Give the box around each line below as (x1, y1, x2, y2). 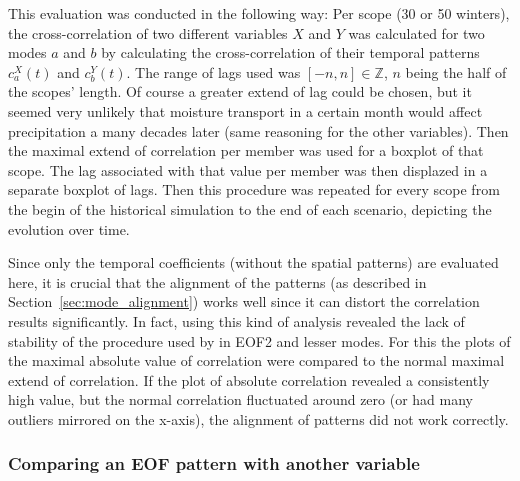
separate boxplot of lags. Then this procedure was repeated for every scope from (8, 179, 500, 200)
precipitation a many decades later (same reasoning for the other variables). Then (8, 120, 509, 141)
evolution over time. (8, 218, 130, 239)
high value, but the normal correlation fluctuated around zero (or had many (8, 389, 474, 410)
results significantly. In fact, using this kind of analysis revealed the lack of (8, 310, 465, 331)
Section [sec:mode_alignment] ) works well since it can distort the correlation (8, 291, 480, 312)
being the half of (405, 61, 507, 82)
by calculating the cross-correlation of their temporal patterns (101, 42, 480, 63)
